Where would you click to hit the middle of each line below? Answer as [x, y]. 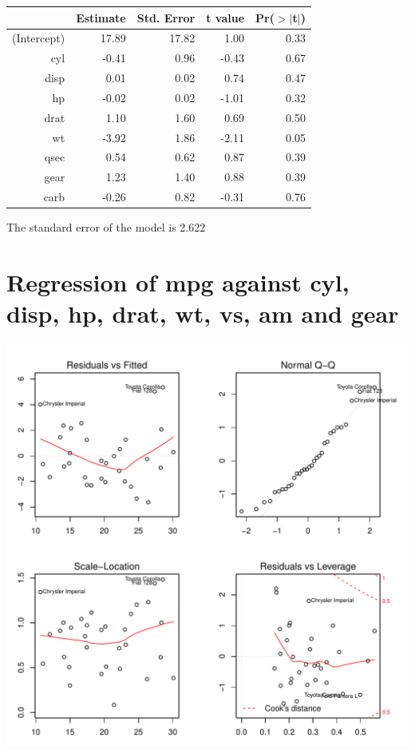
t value [225, 17]
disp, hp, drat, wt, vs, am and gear [203, 313]
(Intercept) [39, 38]
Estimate [101, 17]
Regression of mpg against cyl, [178, 281]
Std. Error [166, 17]
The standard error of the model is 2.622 [106, 227]
